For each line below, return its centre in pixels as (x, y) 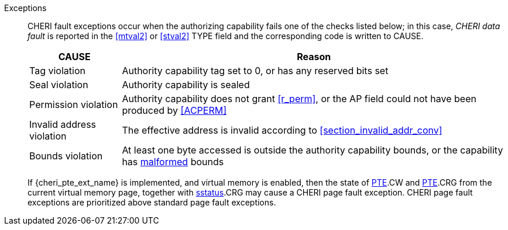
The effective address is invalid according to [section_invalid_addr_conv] (282, 130)
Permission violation (74, 104)
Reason (314, 57)
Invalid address (63, 124)
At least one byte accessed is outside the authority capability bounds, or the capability (313, 150)
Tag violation (57, 71)
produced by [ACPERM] (174, 110)
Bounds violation (66, 156)
